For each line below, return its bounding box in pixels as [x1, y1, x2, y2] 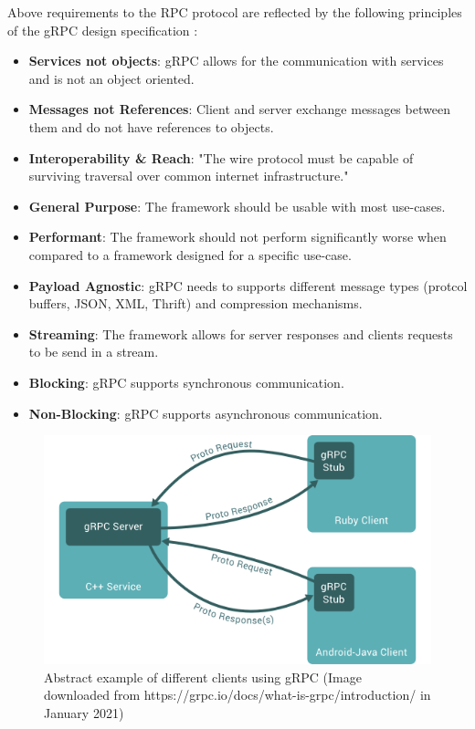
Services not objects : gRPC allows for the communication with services [28, 51, 444, 70]
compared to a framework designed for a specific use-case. [28, 245, 352, 264]
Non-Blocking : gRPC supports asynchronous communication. [28, 403, 383, 422]
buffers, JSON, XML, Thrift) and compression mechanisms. [28, 294, 363, 313]
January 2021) [44, 703, 124, 723]
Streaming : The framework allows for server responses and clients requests [28, 324, 453, 343]
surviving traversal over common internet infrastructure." [28, 166, 349, 185]
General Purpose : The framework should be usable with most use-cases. [28, 196, 446, 215]
